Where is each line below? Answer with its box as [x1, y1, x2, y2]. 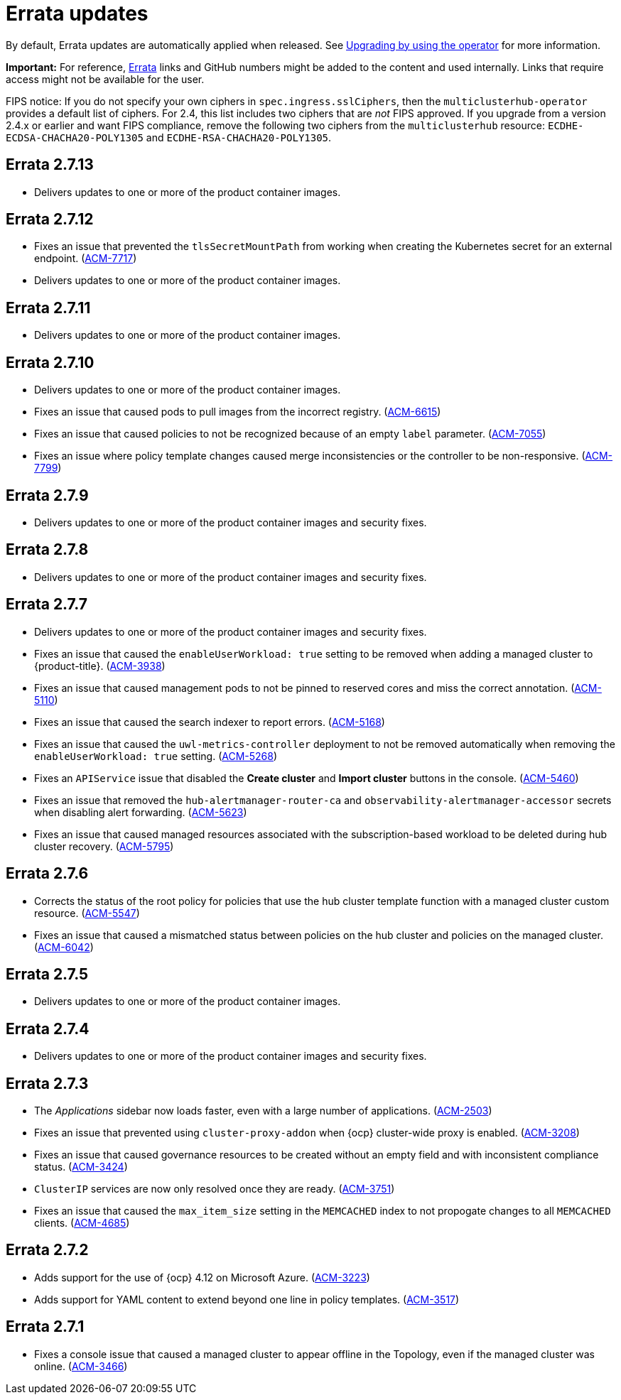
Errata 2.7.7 [6, 595, 87, 614]
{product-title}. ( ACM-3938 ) [34, 659, 166, 672]
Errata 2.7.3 [6, 1074, 89, 1092]
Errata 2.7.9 [6, 486, 89, 504]
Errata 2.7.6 [6, 864, 89, 883]
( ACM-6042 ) [34, 940, 94, 953]
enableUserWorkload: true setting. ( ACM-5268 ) [34, 749, 278, 762]
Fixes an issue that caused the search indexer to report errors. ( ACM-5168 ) [34, 715, 385, 728]
